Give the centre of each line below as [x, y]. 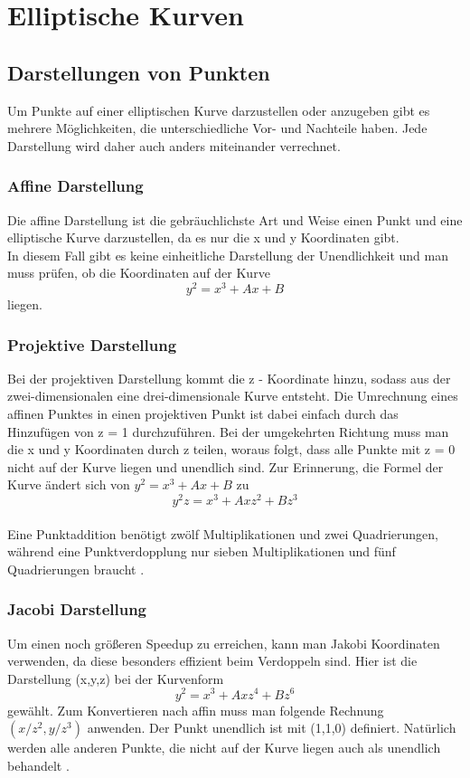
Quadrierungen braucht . [76, 569]
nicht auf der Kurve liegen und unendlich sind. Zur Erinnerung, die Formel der [226, 466]
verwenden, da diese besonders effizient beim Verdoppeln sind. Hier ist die [212, 661]
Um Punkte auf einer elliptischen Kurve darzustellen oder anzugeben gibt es [219, 110]
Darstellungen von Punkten [139, 72]
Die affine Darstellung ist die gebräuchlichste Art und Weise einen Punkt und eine [235, 219]
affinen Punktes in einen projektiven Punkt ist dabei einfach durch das [203, 414]
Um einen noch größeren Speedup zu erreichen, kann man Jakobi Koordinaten [224, 643]
